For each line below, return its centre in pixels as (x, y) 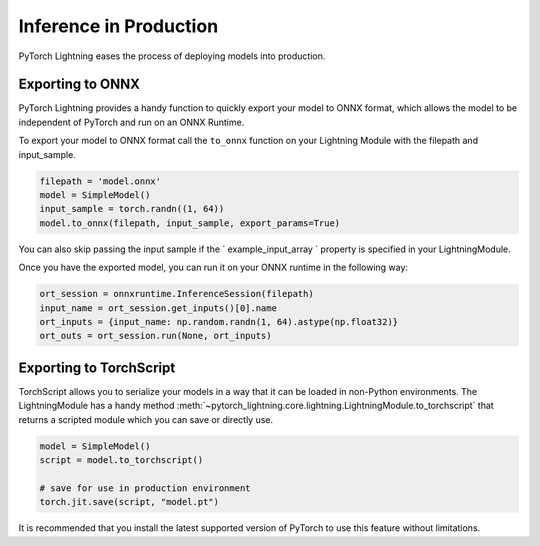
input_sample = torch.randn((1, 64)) (132, 209)
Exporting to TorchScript (97, 367)
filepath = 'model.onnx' (100, 181)
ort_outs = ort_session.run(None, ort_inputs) (155, 336)
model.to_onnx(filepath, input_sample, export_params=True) (190, 223)
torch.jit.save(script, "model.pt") (129, 502)
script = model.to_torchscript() (121, 459)
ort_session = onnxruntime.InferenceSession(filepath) (176, 294)
